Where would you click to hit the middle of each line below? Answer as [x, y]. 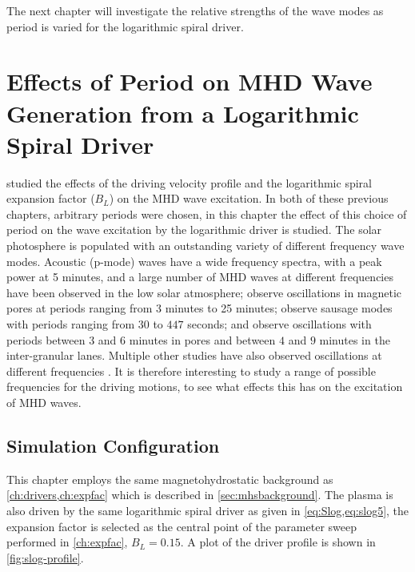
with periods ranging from [71, 324]
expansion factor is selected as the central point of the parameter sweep [182, 526]
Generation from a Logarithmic [183, 113]
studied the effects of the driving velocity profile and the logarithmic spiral [189, 182]
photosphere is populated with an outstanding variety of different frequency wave [206, 246]
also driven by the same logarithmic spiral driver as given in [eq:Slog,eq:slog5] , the [208, 510]
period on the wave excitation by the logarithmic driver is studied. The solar [194, 230]
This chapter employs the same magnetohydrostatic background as [170, 479]
